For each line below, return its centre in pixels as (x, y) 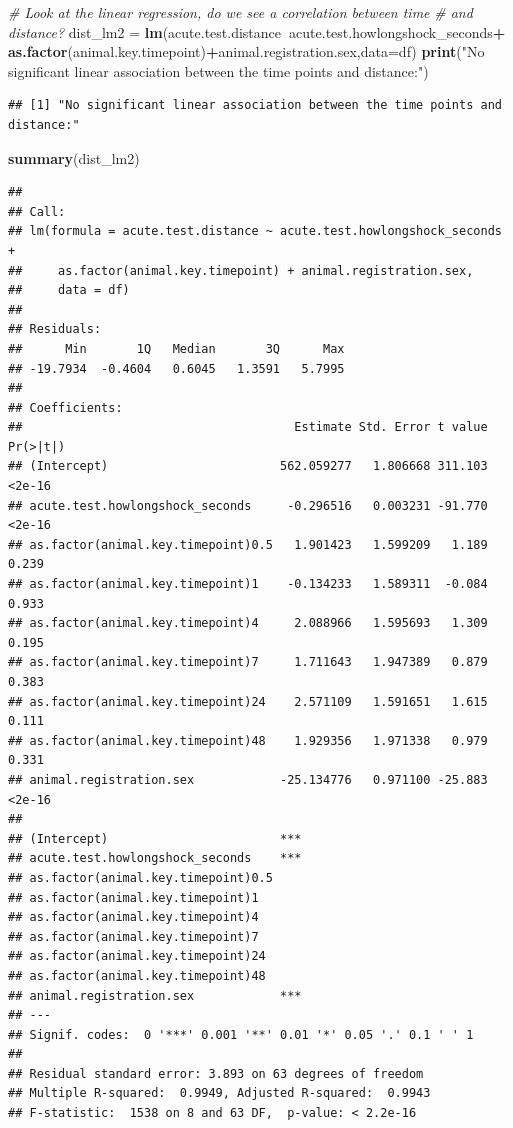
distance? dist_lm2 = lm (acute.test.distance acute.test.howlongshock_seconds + (257, 31)
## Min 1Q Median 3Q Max (176, 348)
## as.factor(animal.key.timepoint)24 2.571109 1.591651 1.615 (248, 701)
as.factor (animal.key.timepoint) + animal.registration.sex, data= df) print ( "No (246, 51)
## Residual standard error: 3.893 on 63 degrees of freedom (216, 1073)
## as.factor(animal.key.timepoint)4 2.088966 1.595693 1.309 (248, 623)
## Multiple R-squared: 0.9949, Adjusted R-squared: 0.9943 (219, 1093)
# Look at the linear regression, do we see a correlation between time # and (240, 12)
